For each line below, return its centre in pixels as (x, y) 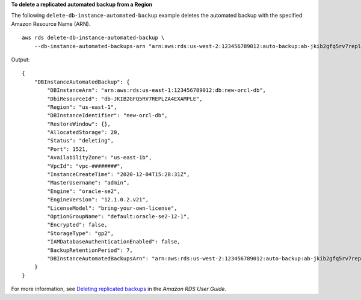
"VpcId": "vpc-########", (85, 166)
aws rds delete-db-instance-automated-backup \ (93, 38)
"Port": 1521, (68, 149)
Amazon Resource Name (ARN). (51, 23)
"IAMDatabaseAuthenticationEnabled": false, (114, 242)
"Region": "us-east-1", (82, 107)
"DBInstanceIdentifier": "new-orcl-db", (107, 115)
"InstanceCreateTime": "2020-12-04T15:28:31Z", (119, 175)
